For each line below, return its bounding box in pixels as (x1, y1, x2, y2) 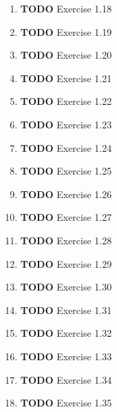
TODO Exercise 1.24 (20, 140, 112, 155)
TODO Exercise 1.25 (20, 164, 112, 178)
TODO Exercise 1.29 (20, 256, 112, 271)
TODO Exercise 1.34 (20, 372, 112, 386)
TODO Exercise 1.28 (20, 233, 112, 247)
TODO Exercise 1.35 (20, 395, 112, 410)
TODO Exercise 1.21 (20, 70, 112, 85)
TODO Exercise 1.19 (20, 24, 112, 39)
